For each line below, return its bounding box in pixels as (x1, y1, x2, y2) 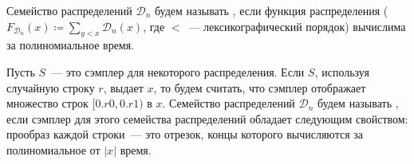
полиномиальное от (6, 141, 101, 158)
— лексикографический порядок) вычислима (188, 18, 406, 34)
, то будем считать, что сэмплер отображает (153, 79, 366, 96)
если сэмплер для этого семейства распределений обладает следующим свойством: (6, 110, 408, 127)
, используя (314, 63, 369, 80)
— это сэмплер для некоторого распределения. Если (51, 63, 305, 80)
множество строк (6, 95, 89, 111)
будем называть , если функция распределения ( (154, 2, 388, 18)
